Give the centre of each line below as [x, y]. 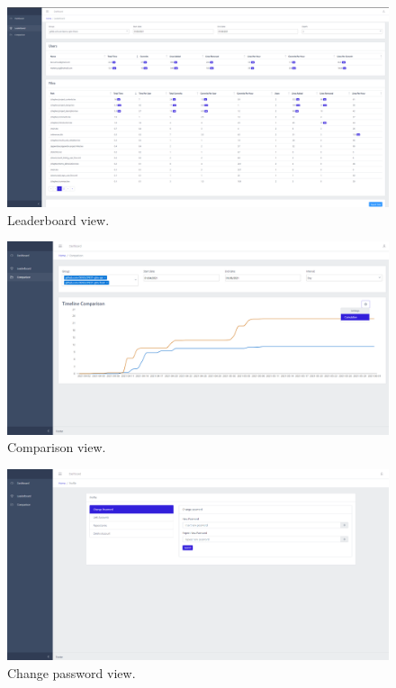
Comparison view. [57, 447]
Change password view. [72, 672]
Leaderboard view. [58, 219]
